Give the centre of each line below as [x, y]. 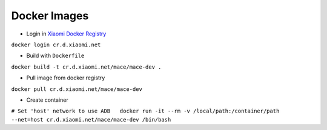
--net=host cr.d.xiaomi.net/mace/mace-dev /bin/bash [91, 119]
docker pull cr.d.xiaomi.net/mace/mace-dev [77, 89]
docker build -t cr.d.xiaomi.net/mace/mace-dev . [86, 67]
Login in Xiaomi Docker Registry [66, 34]
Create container [48, 100]
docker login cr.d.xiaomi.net [56, 45]
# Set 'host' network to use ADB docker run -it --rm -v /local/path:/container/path [145, 111]
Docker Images [50, 16]
